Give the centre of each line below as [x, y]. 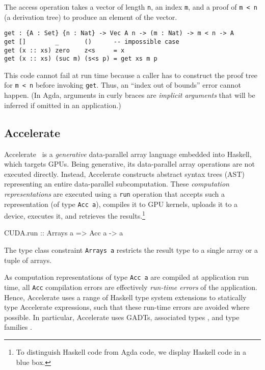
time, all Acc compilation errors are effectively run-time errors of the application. [131, 287]
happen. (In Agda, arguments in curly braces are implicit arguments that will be [130, 95]
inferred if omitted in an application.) [63, 105]
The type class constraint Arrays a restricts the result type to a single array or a [131, 250]
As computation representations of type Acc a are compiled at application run [127, 277]
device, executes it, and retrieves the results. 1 [75, 215]
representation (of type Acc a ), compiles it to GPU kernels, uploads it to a [121, 204]
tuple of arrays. [28, 260]
